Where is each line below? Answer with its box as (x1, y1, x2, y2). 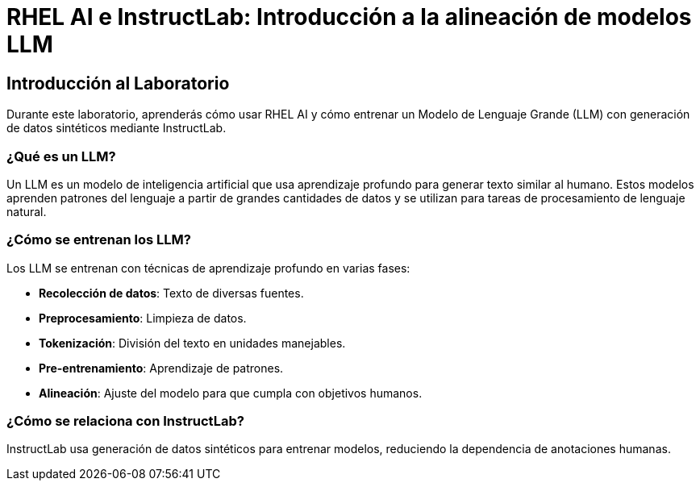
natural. (6, 204, 47, 219)
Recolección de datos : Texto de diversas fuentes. (39, 285, 304, 300)
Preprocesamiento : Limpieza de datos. (39, 310, 247, 325)
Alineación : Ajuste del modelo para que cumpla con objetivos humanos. (39, 385, 423, 400)
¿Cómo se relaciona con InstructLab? (6, 413, 244, 430)
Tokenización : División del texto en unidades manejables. (39, 335, 346, 350)
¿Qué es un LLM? (6, 148, 116, 164)
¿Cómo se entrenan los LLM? (6, 231, 191, 248)
